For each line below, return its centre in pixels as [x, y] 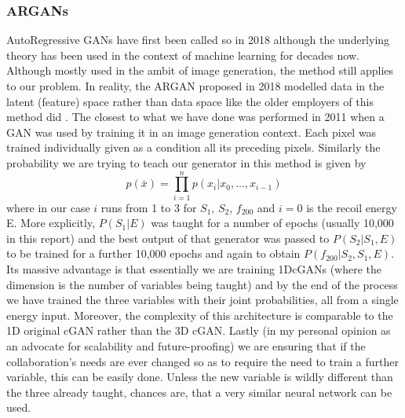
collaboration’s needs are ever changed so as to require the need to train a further [202, 361]
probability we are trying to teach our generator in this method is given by [186, 162]
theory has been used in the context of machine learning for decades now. [183, 55]
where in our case [48, 207]
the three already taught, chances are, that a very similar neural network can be [199, 392]
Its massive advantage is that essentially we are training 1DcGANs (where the [194, 269]
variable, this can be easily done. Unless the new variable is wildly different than [200, 377]
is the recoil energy [352, 207]
